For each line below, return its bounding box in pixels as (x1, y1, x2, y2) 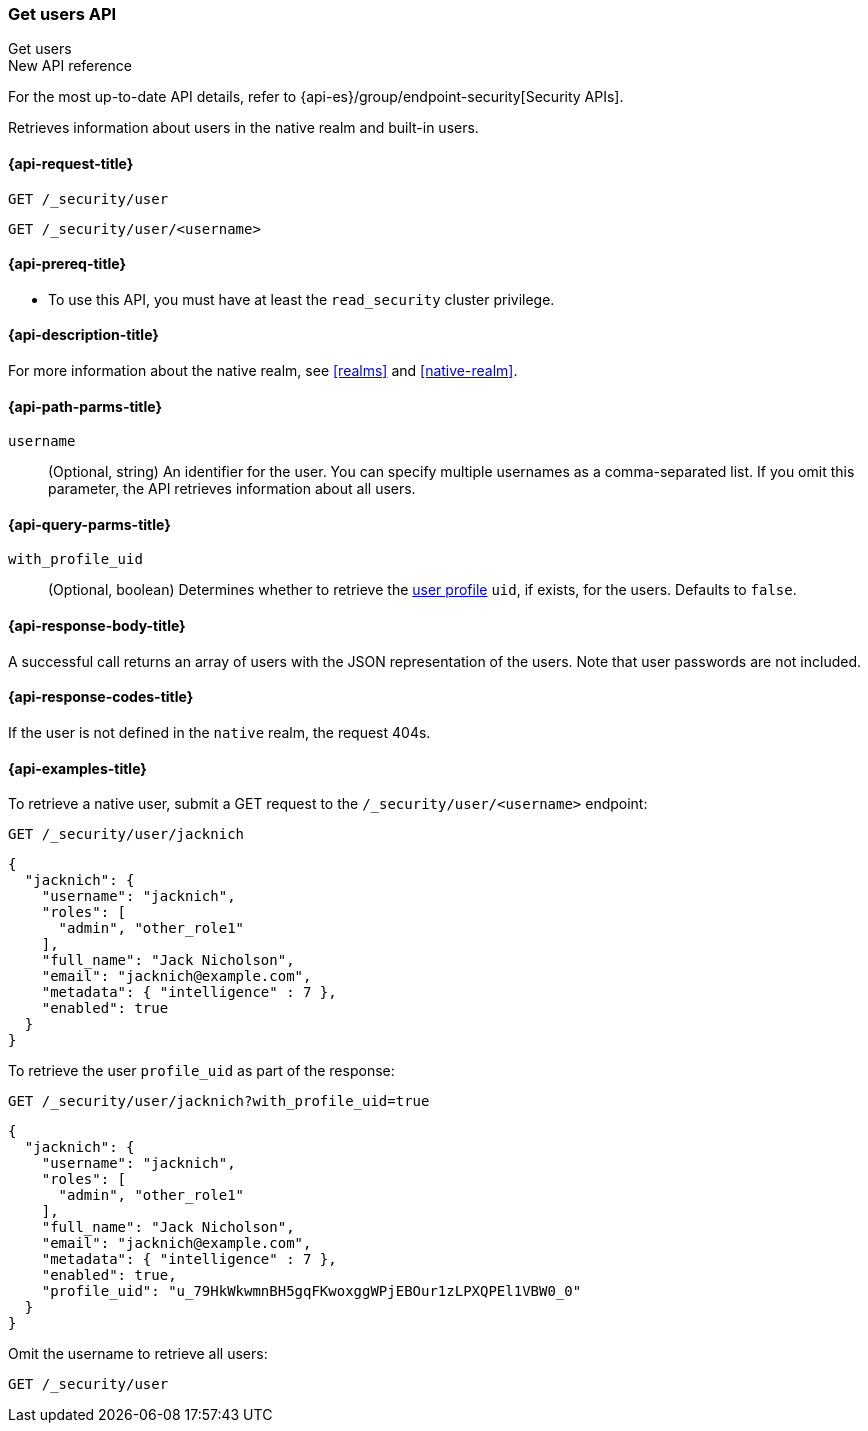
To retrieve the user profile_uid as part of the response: (8, 1062, 395, 1080)
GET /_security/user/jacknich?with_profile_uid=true (8, 1093, 430, 1110)
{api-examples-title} (8, 759, 147, 777)
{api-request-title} (8, 154, 134, 172)
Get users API (8, 4, 117, 24)
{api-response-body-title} (8, 617, 186, 635)
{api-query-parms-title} (8, 515, 171, 533)
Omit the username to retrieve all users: (8, 1345, 268, 1363)
